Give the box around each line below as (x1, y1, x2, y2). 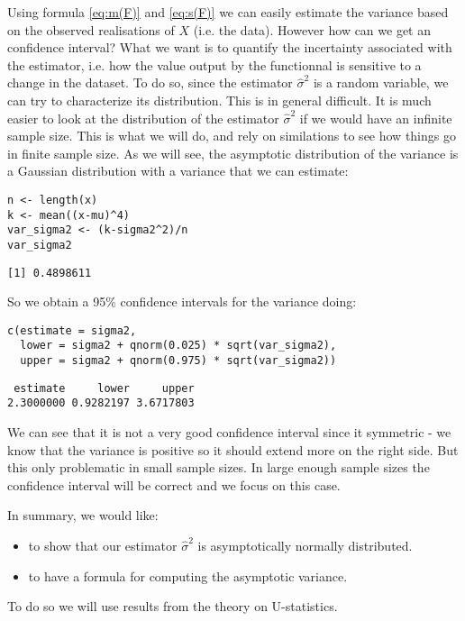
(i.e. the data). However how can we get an (193, 20, 432, 39)
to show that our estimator (28, 536, 178, 555)
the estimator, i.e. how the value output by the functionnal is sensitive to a (7, 55, 422, 74)
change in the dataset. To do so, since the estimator (7, 73, 293, 92)
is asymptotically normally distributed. (197, 536, 413, 555)
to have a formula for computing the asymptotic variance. (28, 566, 348, 585)
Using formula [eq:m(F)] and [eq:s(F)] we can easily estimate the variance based (7, 3, 449, 21)
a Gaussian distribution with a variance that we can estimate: (7, 161, 349, 180)
